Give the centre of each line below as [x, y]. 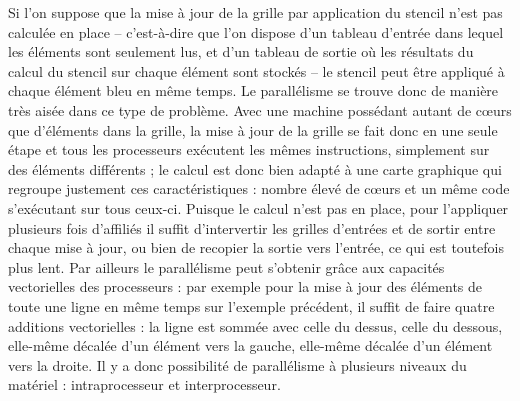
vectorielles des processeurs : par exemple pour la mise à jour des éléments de [245, 286]
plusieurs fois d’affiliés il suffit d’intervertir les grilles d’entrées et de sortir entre [252, 227]
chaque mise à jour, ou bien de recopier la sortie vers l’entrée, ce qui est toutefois [256, 247]
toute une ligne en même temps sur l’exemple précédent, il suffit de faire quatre [251, 305]
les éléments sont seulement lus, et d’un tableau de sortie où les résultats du [241, 51]
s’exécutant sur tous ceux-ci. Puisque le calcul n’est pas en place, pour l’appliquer [258, 207]
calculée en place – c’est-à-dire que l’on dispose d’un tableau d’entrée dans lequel [256, 31]
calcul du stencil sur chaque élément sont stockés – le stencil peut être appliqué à [256, 70]
